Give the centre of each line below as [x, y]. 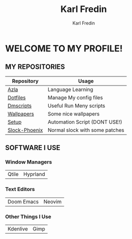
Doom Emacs [23, 201]
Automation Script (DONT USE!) [85, 122]
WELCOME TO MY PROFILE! [64, 48]
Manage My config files [75, 97]
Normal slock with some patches [86, 130]
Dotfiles [17, 97]
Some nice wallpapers [73, 113]
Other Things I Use [28, 216]
